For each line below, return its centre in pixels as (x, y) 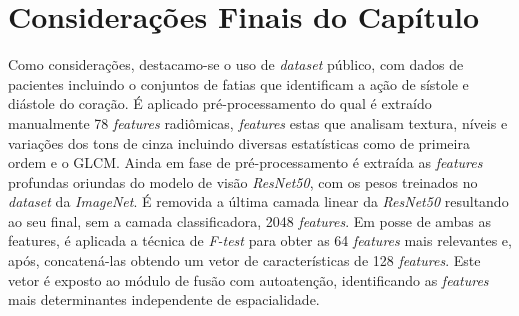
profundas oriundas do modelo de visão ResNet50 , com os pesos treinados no (243, 181)
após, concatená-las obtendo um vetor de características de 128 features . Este (244, 260)
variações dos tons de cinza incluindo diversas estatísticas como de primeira (239, 142)
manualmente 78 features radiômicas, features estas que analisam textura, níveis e (258, 122)
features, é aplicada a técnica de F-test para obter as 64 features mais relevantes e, (260, 240)
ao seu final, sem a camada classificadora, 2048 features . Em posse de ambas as (250, 220)
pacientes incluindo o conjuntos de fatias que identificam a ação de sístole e (238, 83)
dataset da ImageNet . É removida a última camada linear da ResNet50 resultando (258, 201)
